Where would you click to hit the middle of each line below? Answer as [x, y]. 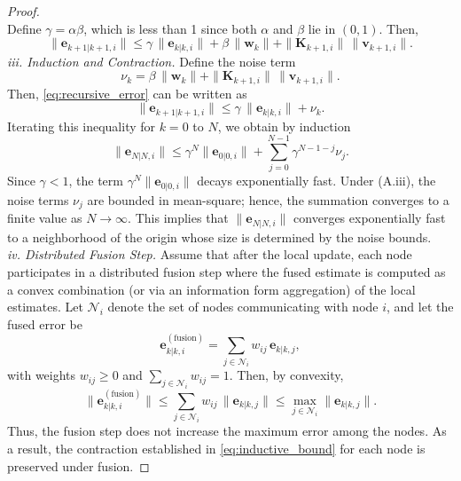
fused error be [45, 323]
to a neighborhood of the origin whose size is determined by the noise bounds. [219, 237]
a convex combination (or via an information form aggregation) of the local [211, 289]
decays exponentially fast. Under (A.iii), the [316, 181]
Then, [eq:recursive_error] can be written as [127, 93]
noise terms [38, 199]
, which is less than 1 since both [170, 28]
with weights [42, 375]
